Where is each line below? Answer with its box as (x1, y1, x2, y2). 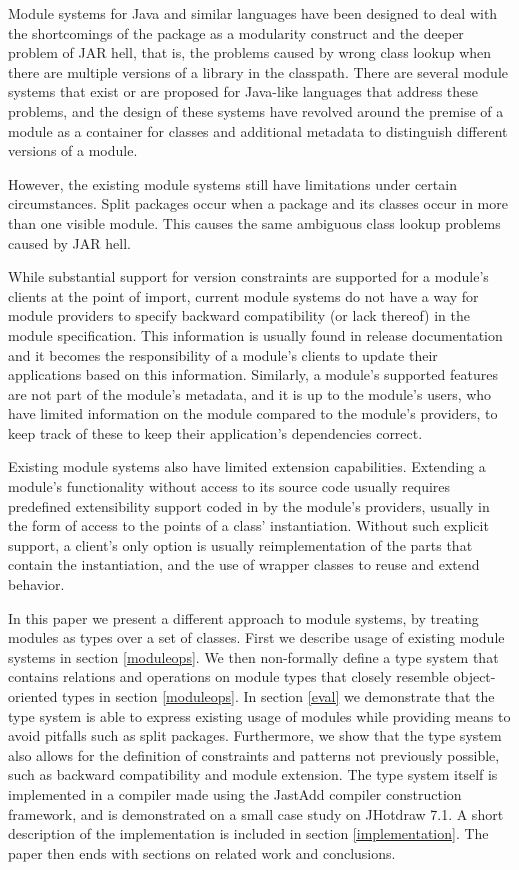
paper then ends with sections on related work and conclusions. (8, 842, 396, 863)
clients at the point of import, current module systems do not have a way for (8, 285, 479, 306)
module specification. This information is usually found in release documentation (8, 324, 503, 345)
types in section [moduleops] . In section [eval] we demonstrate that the (62, 686, 495, 706)
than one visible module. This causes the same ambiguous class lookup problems (8, 212, 501, 233)
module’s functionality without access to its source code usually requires (8, 476, 451, 497)
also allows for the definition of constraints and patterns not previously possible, (8, 744, 500, 765)
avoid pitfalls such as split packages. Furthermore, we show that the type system (8, 725, 502, 746)
